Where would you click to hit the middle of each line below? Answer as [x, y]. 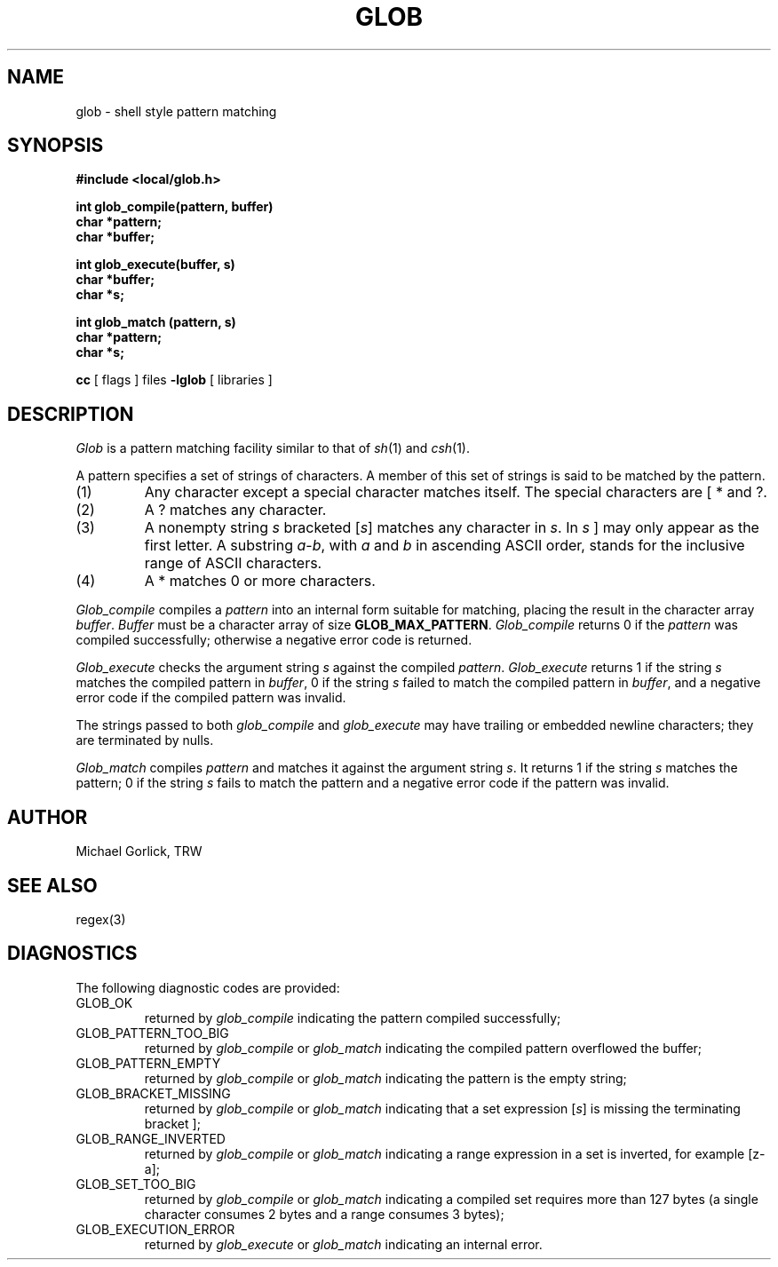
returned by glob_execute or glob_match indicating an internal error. [343, 1244]
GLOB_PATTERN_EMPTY [148, 1063]
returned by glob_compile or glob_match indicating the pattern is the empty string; [385, 1078]
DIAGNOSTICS [72, 954]
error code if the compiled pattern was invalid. [211, 698]
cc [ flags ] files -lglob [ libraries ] [174, 380]
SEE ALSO [52, 885]
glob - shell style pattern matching [176, 111]
